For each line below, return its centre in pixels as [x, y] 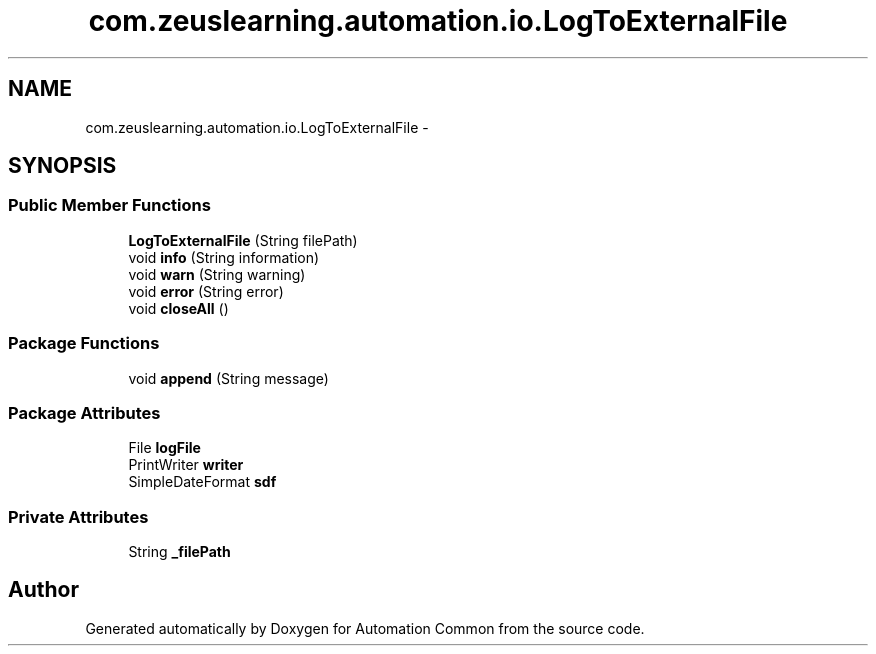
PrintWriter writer [186, 465]
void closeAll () [178, 308]
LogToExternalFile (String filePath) [243, 240]
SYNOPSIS [62, 166]
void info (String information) [224, 257]
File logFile [164, 448]
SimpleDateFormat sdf [202, 482]
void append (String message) [228, 378]
